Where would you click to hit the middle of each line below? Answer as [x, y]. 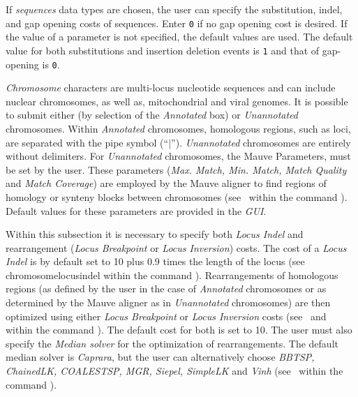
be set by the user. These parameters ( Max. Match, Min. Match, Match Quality [176, 169]
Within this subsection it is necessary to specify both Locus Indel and [155, 234]
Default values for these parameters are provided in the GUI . [136, 210]
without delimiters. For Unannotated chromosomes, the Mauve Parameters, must [178, 156]
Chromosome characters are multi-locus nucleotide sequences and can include [171, 88]
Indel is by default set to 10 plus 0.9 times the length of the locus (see [155, 261]
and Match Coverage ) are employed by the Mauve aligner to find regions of [166, 183]
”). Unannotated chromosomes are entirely [261, 142]
